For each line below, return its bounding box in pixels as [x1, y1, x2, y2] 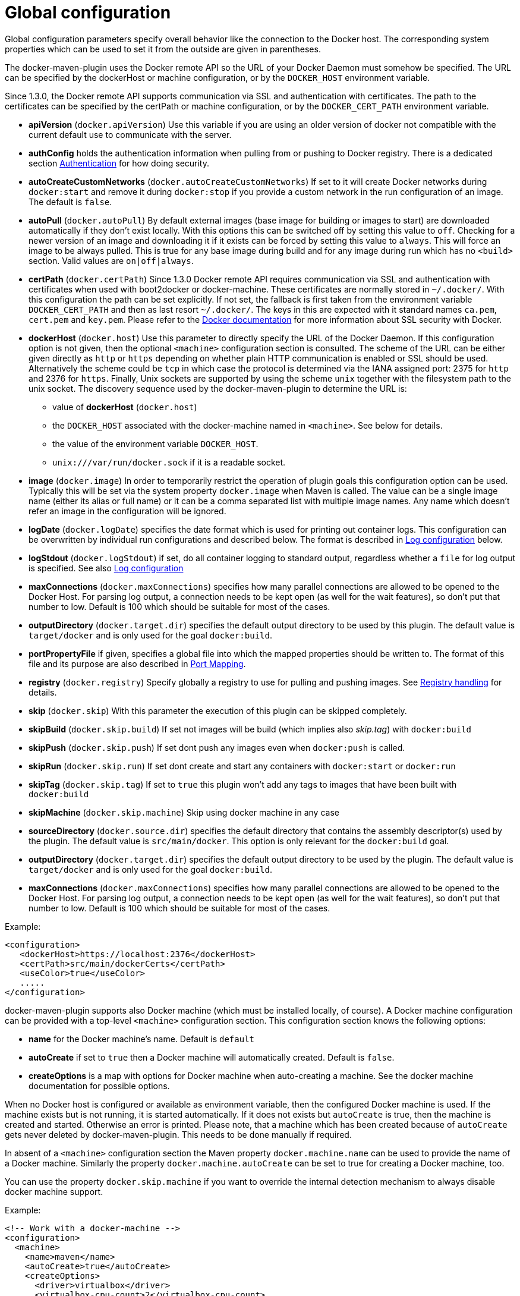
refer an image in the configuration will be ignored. [29, 505, 226, 516]
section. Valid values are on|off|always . [29, 255, 194, 266]
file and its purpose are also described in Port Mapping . [29, 658, 246, 669]
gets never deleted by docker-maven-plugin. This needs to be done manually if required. [5, 1129, 352, 1140]
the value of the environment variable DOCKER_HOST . [52, 438, 259, 449]
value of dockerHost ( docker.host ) [52, 401, 197, 412]
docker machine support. [5, 1186, 103, 1197]
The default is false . [29, 196, 112, 207]
